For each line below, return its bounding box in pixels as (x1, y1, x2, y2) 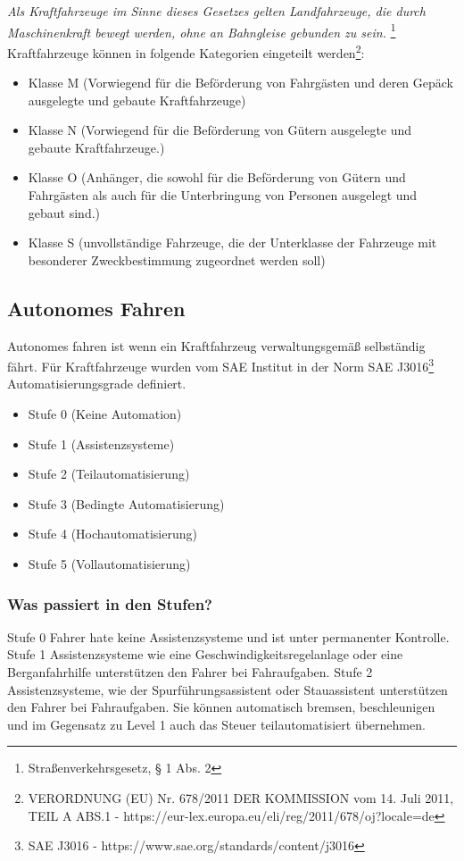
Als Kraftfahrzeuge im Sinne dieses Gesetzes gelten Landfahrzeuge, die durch (7, 2, 426, 20)
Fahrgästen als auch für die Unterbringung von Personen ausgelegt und (28, 186, 418, 205)
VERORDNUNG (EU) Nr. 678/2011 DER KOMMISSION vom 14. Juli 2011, (28, 789, 454, 807)
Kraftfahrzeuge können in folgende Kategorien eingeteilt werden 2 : (7, 40, 365, 62)
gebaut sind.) (28, 203, 101, 222)
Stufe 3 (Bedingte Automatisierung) (28, 494, 225, 513)
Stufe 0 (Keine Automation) (28, 405, 182, 423)
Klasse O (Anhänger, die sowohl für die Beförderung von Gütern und (28, 168, 406, 187)
